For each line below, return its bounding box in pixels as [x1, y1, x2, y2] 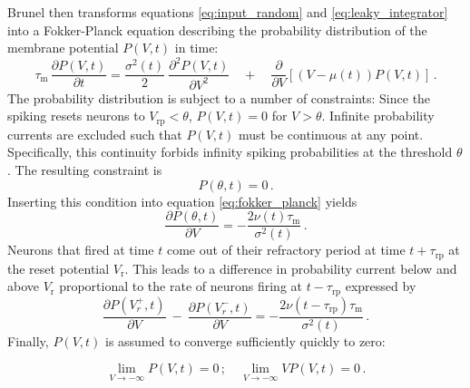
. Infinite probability [321, 106, 435, 125]
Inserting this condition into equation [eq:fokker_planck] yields [7, 191, 357, 210]
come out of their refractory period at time [166, 240, 406, 259]
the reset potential [7, 258, 110, 277]
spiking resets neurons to [7, 106, 145, 125]
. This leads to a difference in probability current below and [124, 258, 457, 277]
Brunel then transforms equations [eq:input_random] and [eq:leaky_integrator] [7, 3, 448, 21]
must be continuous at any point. [239, 124, 424, 143]
